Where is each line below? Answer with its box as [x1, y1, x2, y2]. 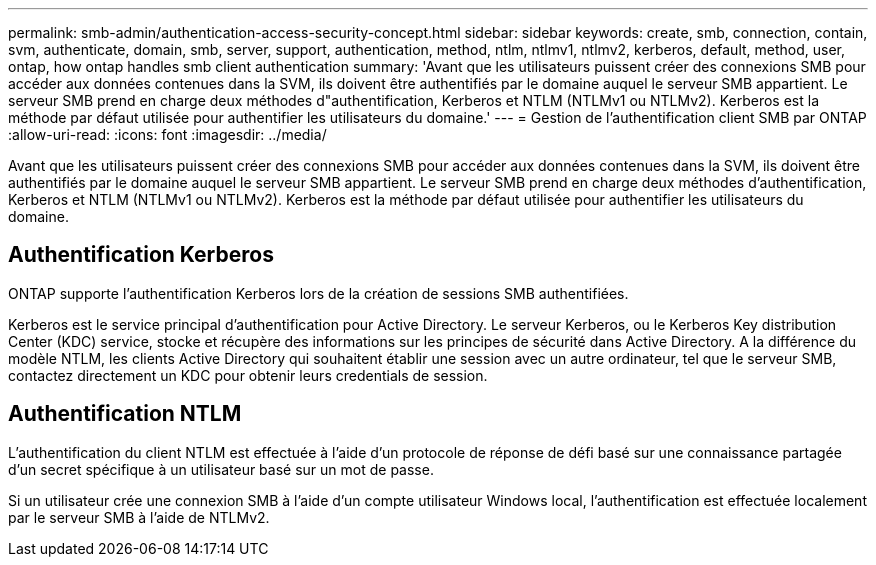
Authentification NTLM [8, 401, 242, 427]
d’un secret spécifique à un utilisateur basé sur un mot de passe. [8, 460, 434, 478]
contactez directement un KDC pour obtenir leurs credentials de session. [8, 366, 488, 384]
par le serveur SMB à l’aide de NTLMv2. [8, 508, 270, 526]
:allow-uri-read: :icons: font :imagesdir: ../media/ [8, 126, 327, 143]
